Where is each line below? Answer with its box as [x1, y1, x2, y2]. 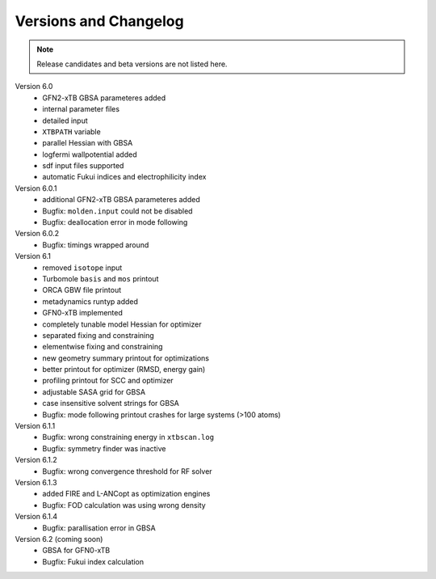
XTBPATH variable [42, 126, 101, 137]
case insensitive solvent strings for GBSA [42, 399, 179, 408]
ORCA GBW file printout [42, 285, 122, 295]
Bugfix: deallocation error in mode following [42, 218, 188, 227]
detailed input [42, 116, 88, 125]
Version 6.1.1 [15, 421, 56, 431]
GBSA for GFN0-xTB [42, 546, 111, 556]
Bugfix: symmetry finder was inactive [42, 443, 166, 453]
